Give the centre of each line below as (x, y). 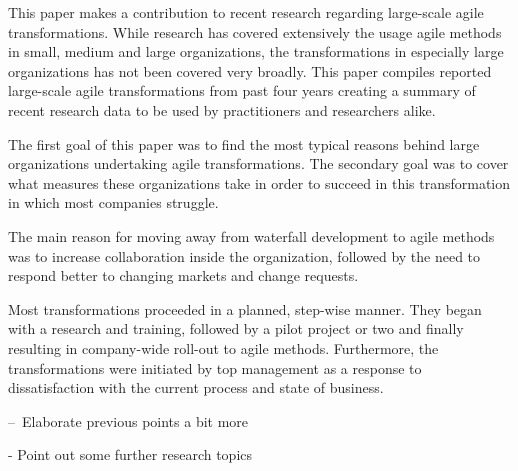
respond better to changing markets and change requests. (183, 275)
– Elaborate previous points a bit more (128, 420)
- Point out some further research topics (130, 454)
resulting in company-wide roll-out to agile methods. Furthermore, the (223, 347)
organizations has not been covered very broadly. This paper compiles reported (250, 70)
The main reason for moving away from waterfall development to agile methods (251, 235)
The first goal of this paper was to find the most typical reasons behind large (244, 143)
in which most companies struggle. (113, 202)
